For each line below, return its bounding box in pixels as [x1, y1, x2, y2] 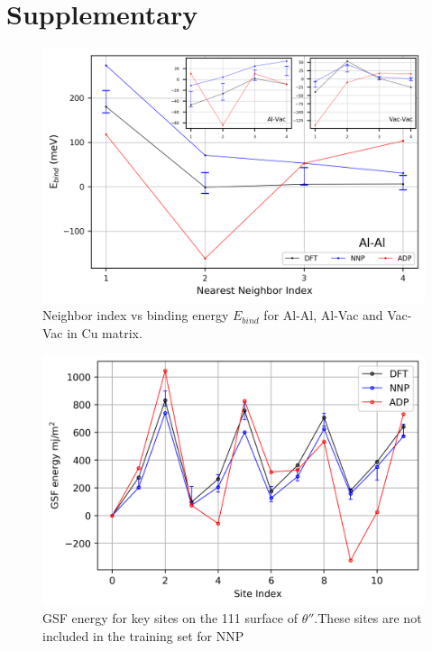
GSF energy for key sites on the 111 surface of [42, 609, 298, 628]
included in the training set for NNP [42, 626, 244, 645]
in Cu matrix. [67, 323, 142, 342]
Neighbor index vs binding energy [42, 306, 229, 325]
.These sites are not [314, 609, 422, 628]
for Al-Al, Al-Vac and [263, 306, 383, 325]
